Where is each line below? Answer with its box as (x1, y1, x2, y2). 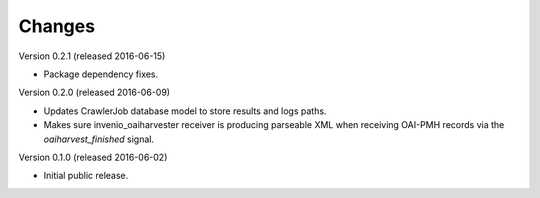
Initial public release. (43, 170, 129, 182)
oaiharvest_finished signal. (43, 133, 155, 145)
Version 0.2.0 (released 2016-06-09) (18, 86, 170, 99)
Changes (18, 15, 95, 37)
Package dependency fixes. (43, 68, 159, 80)
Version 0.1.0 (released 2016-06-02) (18, 151, 168, 163)
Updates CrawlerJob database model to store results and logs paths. (43, 105, 327, 117)
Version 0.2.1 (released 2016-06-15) (18, 50, 166, 62)
